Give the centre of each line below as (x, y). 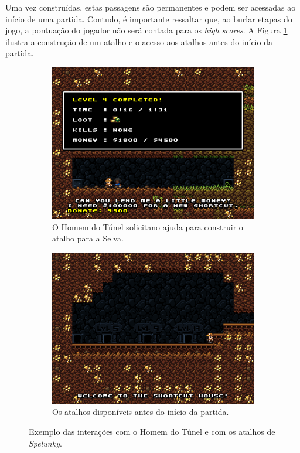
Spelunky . (45, 443)
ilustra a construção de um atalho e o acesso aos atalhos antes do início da (139, 41)
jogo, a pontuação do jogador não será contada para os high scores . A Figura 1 (146, 30)
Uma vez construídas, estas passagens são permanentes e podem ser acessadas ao (151, 7)
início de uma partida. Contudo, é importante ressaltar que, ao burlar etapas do (149, 18)
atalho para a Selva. (88, 238)
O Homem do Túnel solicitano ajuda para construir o (148, 226)
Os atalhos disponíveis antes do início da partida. (141, 412)
